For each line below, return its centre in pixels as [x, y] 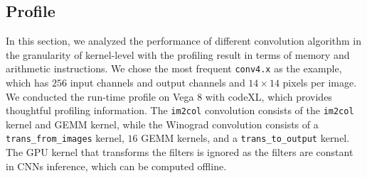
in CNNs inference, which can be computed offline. [116, 166]
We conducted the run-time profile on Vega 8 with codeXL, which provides [169, 96]
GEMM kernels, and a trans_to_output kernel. [245, 138]
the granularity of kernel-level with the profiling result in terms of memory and [178, 54]
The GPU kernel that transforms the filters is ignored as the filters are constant [180, 152]
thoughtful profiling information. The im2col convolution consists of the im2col [180, 110]
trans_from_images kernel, [65, 138]
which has [27, 83]
